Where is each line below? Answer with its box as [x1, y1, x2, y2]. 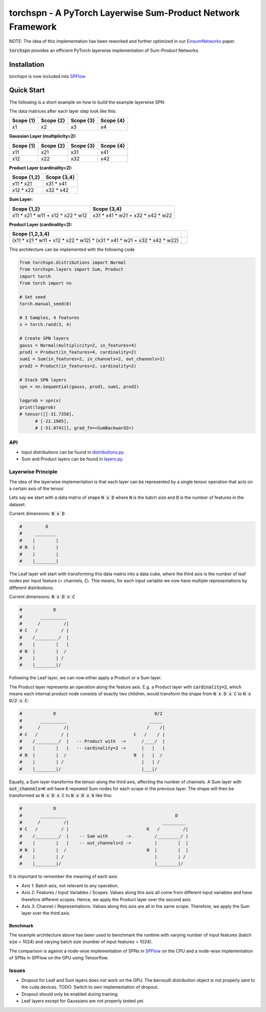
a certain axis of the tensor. [9, 486, 65, 491]
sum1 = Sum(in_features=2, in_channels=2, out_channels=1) [19, 356, 165, 362]
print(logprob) [19, 405, 56, 410]
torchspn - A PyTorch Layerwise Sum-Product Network [9, 7, 240, 18]
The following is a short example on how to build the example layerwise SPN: [9, 99, 166, 105]
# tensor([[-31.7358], [19, 412, 74, 417]
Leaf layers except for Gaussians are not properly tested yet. [21, 998, 145, 1004]
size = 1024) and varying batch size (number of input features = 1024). [9, 939, 153, 945]
